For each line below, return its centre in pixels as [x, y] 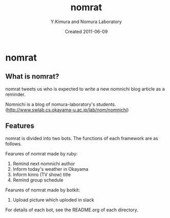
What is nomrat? [32, 77]
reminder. [15, 94]
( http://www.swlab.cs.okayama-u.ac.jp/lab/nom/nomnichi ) [67, 110]
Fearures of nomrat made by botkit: [43, 190]
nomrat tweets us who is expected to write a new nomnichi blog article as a [85, 89]
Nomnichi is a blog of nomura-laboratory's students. [61, 104]
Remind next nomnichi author [44, 164]
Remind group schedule [38, 180]
